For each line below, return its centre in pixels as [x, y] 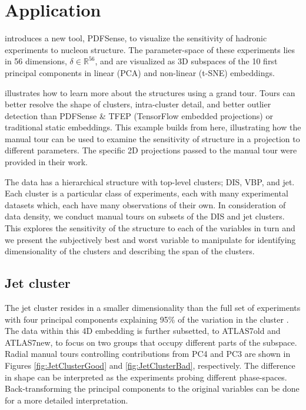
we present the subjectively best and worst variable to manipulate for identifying [150, 239]
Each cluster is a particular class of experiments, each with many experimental [147, 193]
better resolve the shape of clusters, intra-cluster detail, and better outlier [138, 104]
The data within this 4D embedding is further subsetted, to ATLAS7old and [143, 331]
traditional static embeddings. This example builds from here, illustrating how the [153, 127]
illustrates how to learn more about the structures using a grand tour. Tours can [150, 92]
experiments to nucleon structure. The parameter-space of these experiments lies [150, 49]
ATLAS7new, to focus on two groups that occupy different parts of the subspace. [151, 342]
